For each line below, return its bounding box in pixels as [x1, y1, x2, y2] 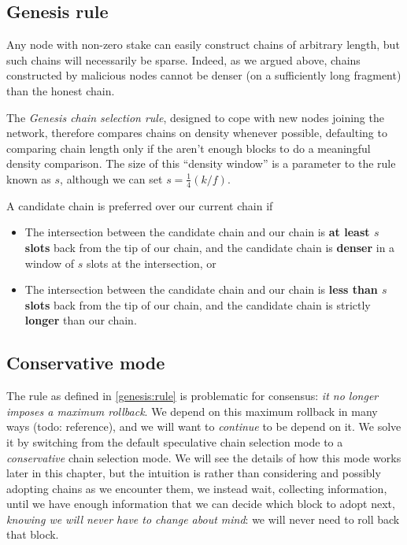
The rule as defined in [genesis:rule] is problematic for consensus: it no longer [6, 387, 379, 404]
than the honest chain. [6, 82, 115, 98]
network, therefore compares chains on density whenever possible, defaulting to [6, 124, 387, 141]
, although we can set [60, 170, 163, 187]
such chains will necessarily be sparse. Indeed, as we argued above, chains [6, 51, 361, 68]
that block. [6, 526, 59, 543]
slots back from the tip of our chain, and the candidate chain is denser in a [24, 239, 395, 255]
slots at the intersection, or [86, 254, 216, 271]
